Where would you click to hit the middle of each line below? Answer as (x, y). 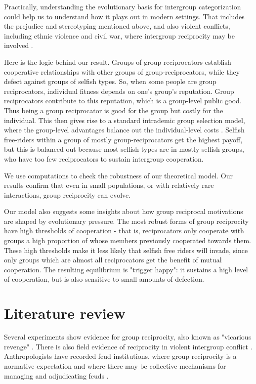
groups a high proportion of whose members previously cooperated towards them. (128, 240)
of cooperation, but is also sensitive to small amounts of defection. (104, 279)
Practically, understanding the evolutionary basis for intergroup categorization (123, 6)
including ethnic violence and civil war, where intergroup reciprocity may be (119, 35)
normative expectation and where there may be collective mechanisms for (115, 365)
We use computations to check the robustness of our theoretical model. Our (118, 175)
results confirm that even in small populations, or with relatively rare (109, 185)
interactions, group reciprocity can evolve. (67, 194)
